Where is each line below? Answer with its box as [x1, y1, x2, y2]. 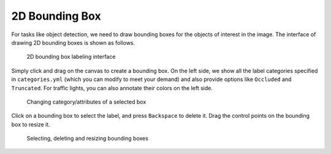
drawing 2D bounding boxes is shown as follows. [11, 39, 135, 46]
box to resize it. [11, 120, 50, 128]
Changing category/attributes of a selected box [26, 98, 146, 106]
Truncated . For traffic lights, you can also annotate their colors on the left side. [11, 84, 213, 91]
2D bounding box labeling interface [26, 53, 116, 61]
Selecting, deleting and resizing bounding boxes [26, 135, 148, 142]
